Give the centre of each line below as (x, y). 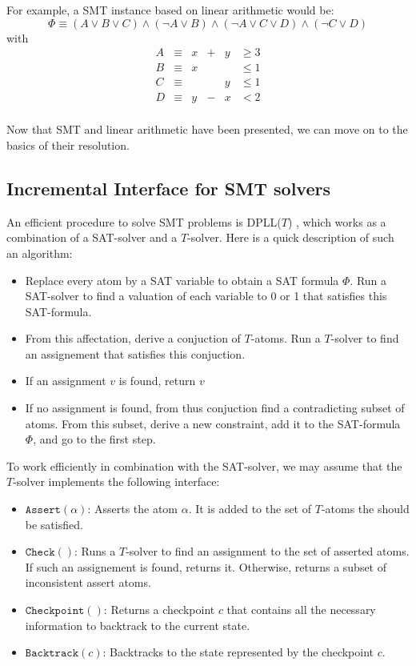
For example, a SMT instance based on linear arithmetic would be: (170, 10)
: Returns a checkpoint (159, 610)
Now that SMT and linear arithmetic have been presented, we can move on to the (207, 129)
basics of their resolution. (68, 144)
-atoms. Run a (286, 338)
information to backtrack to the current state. (138, 625)
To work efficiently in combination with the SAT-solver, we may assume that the (204, 465)
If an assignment (66, 381)
